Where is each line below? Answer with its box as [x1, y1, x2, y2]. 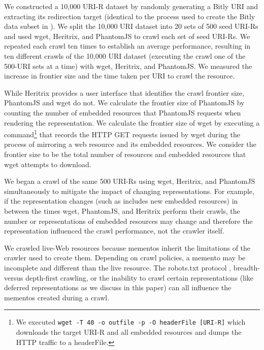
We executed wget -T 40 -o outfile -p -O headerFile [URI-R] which [16, 317, 246, 327]
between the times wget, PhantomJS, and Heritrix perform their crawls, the [4, 205, 240, 216]
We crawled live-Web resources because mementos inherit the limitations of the [4, 242, 251, 253]
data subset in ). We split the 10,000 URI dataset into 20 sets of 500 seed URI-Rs [4, 21, 258, 31]
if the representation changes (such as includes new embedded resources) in [4, 196, 238, 206]
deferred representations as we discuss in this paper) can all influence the [4, 282, 232, 293]
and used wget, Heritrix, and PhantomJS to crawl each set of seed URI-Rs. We [4, 30, 250, 41]
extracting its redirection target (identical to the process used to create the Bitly [4, 11, 255, 21]
